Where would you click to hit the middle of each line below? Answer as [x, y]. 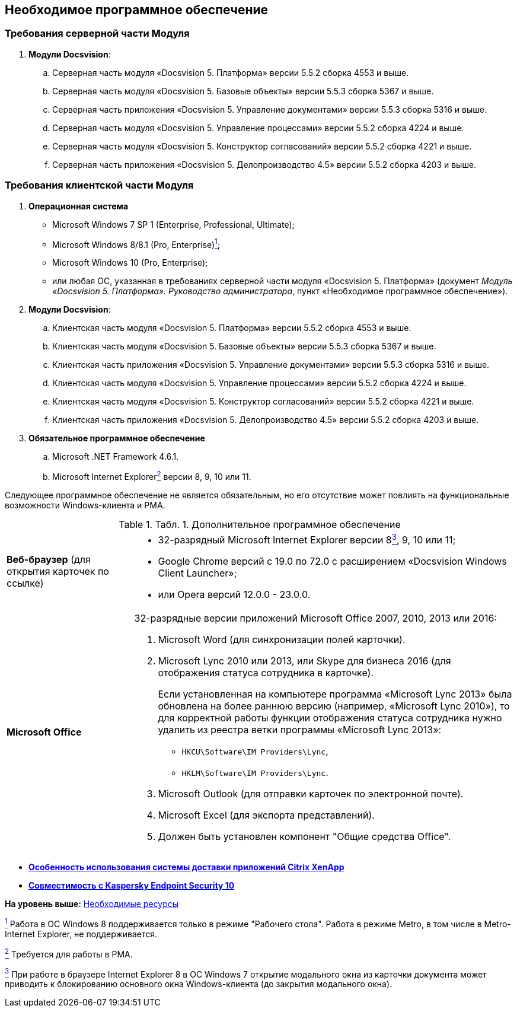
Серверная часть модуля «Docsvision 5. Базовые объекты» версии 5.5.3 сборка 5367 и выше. [243, 91]
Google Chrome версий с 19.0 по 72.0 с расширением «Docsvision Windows [332, 561]
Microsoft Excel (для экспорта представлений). [266, 815]
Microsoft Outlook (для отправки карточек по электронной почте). [311, 794]
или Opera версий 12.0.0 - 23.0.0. [234, 595]
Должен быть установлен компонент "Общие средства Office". [304, 837]
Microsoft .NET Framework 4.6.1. [116, 457]
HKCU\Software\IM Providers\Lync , [255, 751]
